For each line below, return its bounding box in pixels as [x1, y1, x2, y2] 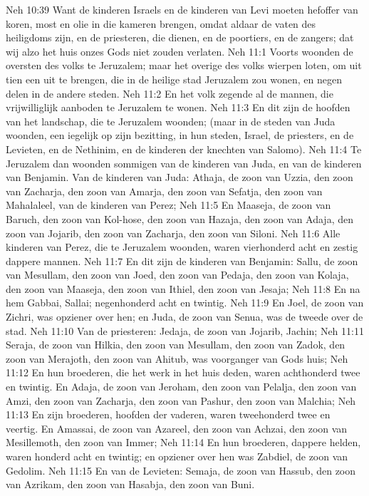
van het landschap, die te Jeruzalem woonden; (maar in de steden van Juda [6, 113, 336, 128]
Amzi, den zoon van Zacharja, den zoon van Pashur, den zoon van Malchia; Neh [6, 393, 356, 408]
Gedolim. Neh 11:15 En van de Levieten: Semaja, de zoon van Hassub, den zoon [6, 463, 356, 477]
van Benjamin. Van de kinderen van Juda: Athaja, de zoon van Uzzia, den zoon [6, 170, 353, 185]
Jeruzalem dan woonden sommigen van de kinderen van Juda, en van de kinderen [6, 155, 362, 170]
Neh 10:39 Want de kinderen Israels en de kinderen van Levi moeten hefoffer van [6, 2, 358, 16]
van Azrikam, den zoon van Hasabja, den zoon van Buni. [6, 477, 255, 492]
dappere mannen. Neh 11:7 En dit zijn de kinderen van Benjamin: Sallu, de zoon [6, 253, 358, 268]
